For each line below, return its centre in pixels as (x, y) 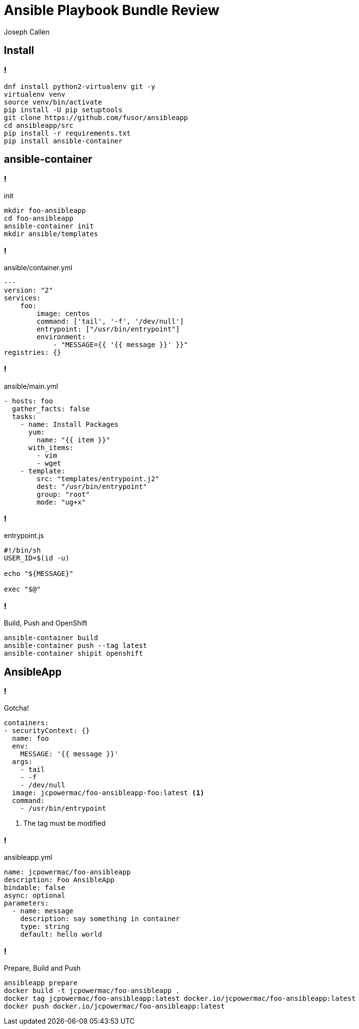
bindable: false (35, 888)
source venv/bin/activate (53, 102)
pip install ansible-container (63, 141)
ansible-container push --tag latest (76, 646)
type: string (45, 927)
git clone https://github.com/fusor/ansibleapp (96, 117)
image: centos (63, 313)
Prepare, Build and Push (42, 968)
